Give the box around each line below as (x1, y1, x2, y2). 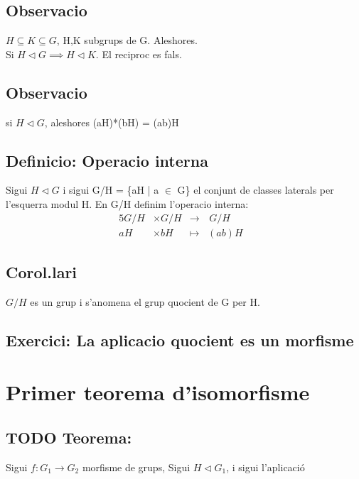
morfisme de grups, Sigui (82, 459, 191, 474)
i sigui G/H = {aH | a (63, 182, 159, 197)
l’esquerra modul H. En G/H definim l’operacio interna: (6, 196, 249, 211)
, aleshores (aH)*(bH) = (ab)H (44, 114, 179, 129)
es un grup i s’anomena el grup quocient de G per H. (30, 294, 260, 309)
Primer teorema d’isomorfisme (6, 378, 310, 407)
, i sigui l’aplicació (226, 459, 305, 474)
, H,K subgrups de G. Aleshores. (56, 33, 198, 48)
